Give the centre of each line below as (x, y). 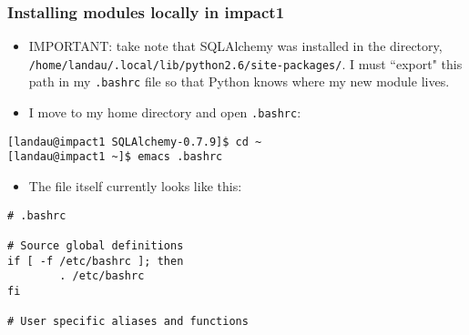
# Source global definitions (96, 246)
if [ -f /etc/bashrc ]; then (96, 261)
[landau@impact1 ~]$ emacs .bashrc (115, 157)
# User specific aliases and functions (128, 322)
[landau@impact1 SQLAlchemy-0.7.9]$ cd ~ (135, 142)
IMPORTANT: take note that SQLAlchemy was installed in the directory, (235, 46)
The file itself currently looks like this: (135, 186)
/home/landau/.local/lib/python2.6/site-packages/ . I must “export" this (245, 63)
